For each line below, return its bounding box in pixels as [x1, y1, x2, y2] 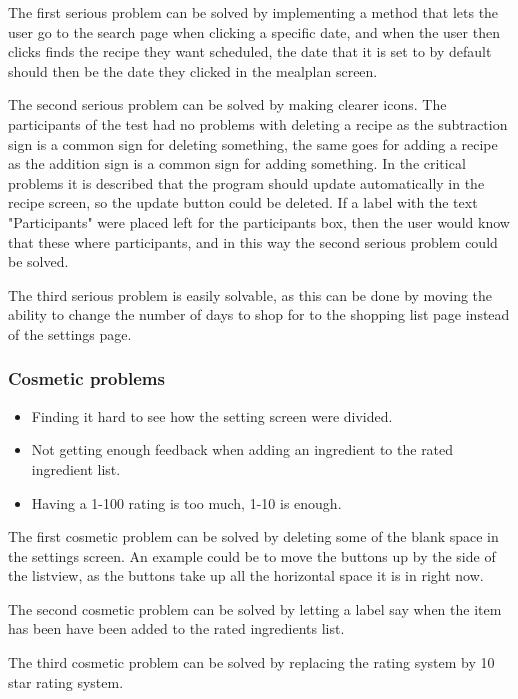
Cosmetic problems [8, 366, 165, 391]
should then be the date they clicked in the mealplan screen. [8, 60, 378, 81]
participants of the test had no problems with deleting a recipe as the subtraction [8, 113, 508, 134]
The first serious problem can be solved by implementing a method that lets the [8, 2, 499, 22]
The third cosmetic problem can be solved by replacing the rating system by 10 [8, 652, 495, 673]
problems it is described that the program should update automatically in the [8, 172, 485, 193]
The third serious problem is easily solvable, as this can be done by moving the [8, 284, 493, 305]
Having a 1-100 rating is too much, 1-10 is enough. [31, 492, 342, 513]
